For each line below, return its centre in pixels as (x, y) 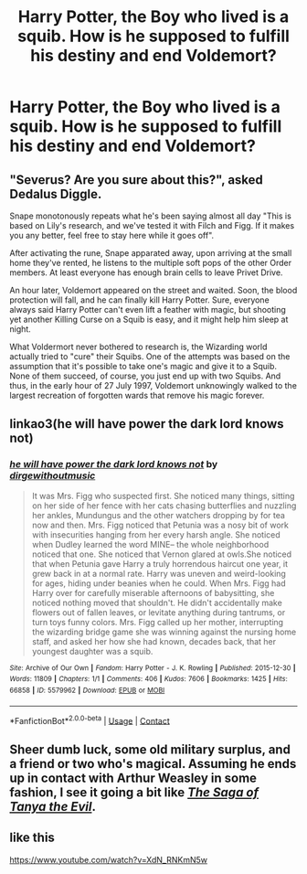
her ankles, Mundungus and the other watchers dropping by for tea (159, 515)
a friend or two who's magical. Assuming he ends (153, 764)
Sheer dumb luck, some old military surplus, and (150, 749)
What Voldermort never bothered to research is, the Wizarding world (138, 346)
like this (32, 838)
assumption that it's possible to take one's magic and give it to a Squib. (143, 366)
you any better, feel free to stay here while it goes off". (112, 235)
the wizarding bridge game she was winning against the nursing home (164, 632)
